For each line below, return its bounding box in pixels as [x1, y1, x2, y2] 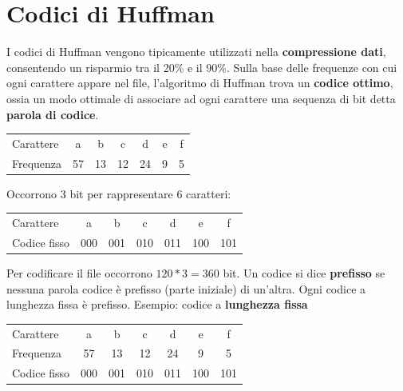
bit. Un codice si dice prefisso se [223, 265, 385, 281]
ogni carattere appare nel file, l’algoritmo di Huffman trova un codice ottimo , [6, 74, 393, 91]
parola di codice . [6, 106, 99, 122]
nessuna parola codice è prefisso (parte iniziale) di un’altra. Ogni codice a [6, 280, 366, 297]
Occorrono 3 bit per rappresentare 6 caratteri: [6, 185, 231, 201]
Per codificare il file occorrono [6, 265, 152, 281]
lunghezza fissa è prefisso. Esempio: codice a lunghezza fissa [6, 296, 308, 313]
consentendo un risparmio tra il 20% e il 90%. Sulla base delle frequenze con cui [6, 58, 397, 75]
